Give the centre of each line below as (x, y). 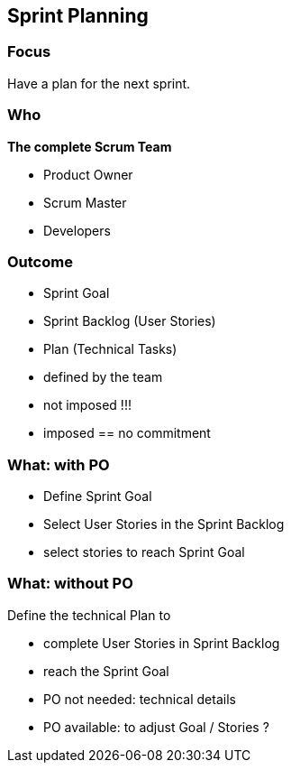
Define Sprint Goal (98, 496)
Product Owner (88, 174)
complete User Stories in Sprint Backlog (162, 643)
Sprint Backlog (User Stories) (130, 321)
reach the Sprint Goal (106, 671)
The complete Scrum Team (90, 146)
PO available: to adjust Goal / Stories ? (156, 727)
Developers (77, 230)
